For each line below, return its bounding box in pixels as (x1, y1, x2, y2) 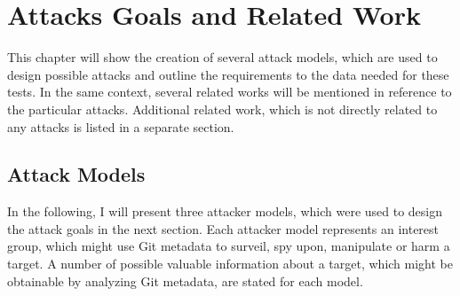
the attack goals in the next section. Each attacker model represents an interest (7, 219, 440, 238)
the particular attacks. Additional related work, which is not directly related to (7, 99, 438, 118)
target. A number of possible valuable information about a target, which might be (7, 254, 454, 273)
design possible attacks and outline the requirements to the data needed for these (7, 65, 449, 83)
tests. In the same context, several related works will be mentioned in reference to (7, 82, 452, 101)
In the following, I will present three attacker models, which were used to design (7, 202, 443, 221)
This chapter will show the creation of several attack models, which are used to (7, 48, 438, 66)
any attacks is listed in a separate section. (7, 117, 234, 136)
